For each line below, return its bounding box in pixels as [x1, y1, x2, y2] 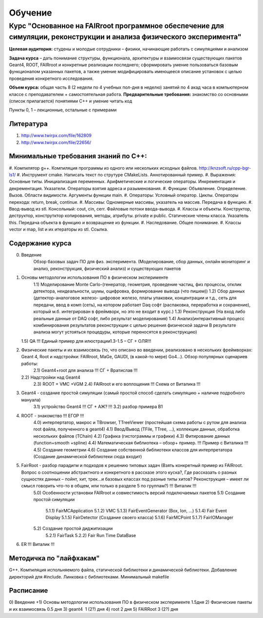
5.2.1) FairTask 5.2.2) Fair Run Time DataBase [45, 532, 136, 538]
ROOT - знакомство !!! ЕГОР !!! [21, 412, 84, 419]
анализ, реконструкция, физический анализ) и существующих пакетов [33, 266, 181, 271]
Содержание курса [9, 239, 72, 247]
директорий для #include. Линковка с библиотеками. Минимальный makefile [9, 574, 169, 579]
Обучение [9, 7, 52, 18]
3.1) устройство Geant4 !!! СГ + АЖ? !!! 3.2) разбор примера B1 [33, 404, 163, 409]
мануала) [21, 397, 41, 403]
